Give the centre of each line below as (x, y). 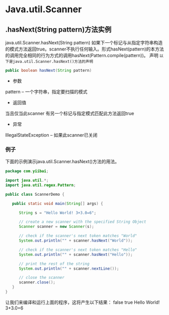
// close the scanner (42, 278)
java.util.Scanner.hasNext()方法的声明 (53, 62)
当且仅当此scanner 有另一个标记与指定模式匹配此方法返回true (70, 113)
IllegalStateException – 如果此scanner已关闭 (51, 135)
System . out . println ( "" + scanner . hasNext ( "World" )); (76, 241)
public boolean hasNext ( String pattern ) (49, 70)
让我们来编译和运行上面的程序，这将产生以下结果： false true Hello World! (82, 302)
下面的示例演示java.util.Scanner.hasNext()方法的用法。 (62, 162)
